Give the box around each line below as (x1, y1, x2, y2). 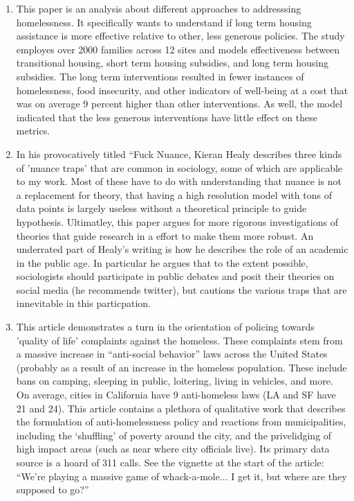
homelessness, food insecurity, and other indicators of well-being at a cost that (16, 82, 348, 97)
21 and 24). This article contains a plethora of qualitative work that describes (16, 401, 346, 415)
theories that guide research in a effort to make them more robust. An (16, 228, 314, 243)
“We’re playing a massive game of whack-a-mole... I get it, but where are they (16, 468, 347, 483)
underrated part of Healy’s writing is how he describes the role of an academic (16, 242, 348, 256)
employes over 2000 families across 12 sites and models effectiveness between (16, 42, 340, 56)
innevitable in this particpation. (16, 296, 151, 310)
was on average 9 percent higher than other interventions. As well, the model (16, 96, 343, 111)
